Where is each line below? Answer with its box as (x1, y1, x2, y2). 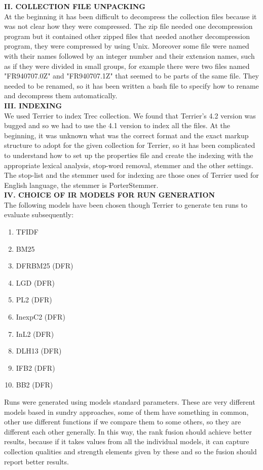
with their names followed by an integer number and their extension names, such (4, 50, 255, 61)
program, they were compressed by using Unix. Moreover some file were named (4, 41, 249, 51)
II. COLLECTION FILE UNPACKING (4, 1, 146, 11)
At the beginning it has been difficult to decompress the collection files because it (4, 11, 257, 21)
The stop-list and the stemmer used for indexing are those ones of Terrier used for (4, 170, 259, 180)
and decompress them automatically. (4, 90, 118, 101)
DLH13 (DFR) (16, 345, 62, 356)
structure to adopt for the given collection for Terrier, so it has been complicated (4, 140, 255, 150)
